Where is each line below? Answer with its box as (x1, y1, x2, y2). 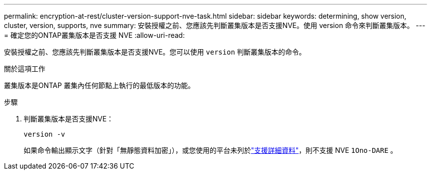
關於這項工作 (4, 64, 45, 73)
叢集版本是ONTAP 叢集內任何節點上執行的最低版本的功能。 (4, 81, 195, 89)
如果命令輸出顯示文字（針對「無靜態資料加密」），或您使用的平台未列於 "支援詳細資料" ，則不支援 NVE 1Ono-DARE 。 (24, 146, 398, 154)
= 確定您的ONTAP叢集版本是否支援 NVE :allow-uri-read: (4, 31, 185, 39)
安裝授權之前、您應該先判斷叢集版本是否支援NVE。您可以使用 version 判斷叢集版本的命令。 (4, 48, 306, 56)
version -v (24, 130, 65, 138)
